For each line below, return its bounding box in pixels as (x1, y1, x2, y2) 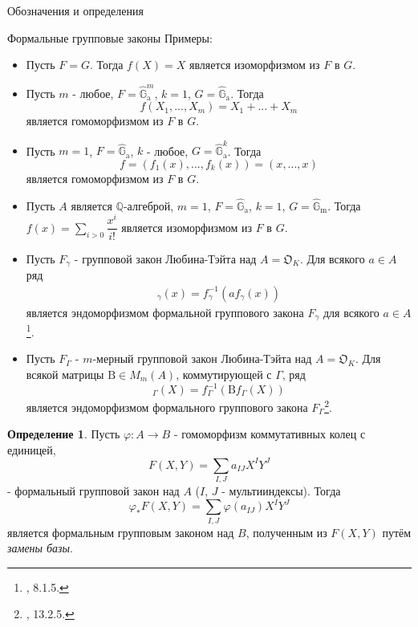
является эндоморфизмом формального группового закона (26, 398, 308, 415)
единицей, (7, 441, 56, 458)
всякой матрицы (26, 365, 104, 382)
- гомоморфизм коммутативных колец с (173, 425, 366, 442)
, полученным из (246, 523, 327, 540)
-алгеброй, (123, 197, 174, 214)
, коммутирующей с (176, 365, 272, 382)
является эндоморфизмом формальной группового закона (26, 303, 304, 320)
